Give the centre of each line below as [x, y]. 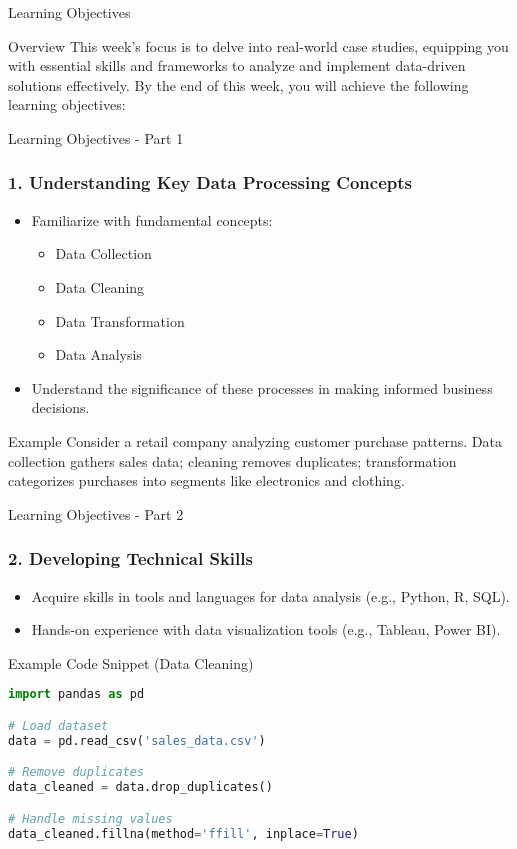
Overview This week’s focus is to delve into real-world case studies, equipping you [258, 45]
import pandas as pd [76, 694]
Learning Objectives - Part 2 [96, 513]
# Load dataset [58, 725]
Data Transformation [120, 320]
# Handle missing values [90, 818]
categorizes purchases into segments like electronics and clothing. [206, 480]
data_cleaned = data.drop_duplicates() [140, 787]
